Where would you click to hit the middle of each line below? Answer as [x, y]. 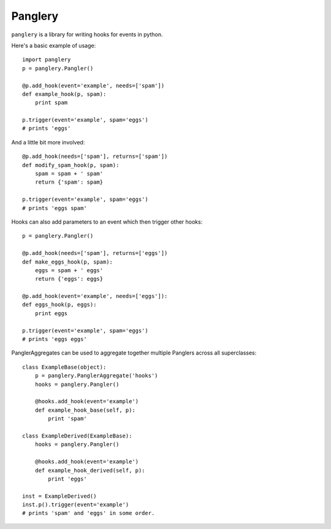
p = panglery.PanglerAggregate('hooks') [97, 376]
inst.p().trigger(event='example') [76, 505]
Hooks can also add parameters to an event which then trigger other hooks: [107, 222]
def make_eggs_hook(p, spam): [68, 262]
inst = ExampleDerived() [59, 496]
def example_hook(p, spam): [64, 94]
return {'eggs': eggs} [69, 279]
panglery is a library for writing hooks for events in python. [87, 34]
